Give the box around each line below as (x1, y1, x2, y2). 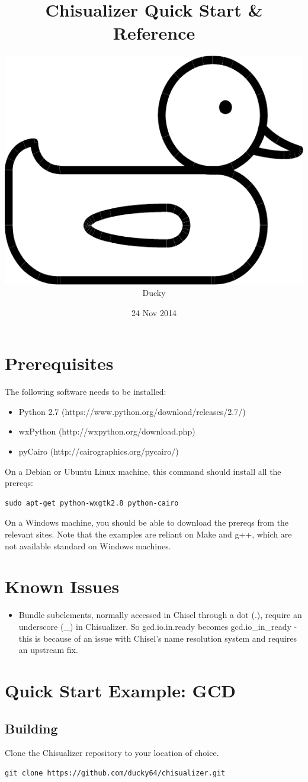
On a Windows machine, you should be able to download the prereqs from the (5, 516, 289, 529)
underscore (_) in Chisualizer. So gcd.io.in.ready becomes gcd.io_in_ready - (18, 620, 297, 632)
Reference (113, 21, 195, 45)
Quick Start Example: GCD (5, 678, 236, 702)
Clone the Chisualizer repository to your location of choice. (5, 746, 219, 759)
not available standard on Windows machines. (5, 539, 171, 552)
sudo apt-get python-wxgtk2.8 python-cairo (5, 498, 179, 507)
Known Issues (5, 574, 120, 598)
